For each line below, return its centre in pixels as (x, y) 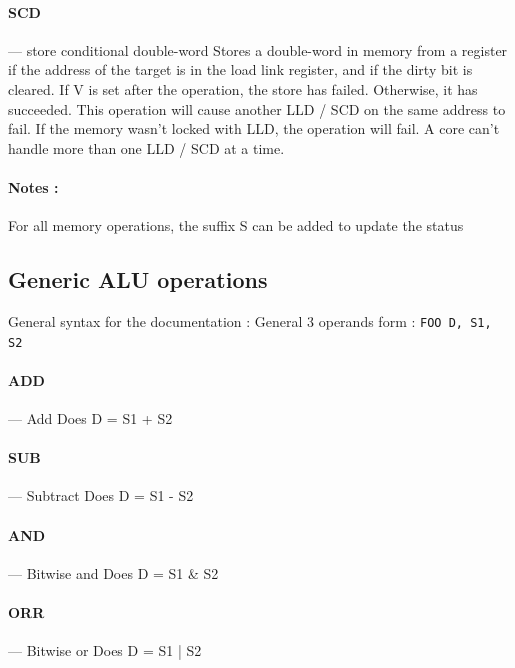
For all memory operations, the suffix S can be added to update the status (236, 225)
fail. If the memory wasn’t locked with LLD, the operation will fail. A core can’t (254, 128)
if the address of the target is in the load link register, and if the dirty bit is (240, 69)
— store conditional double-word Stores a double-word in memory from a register (258, 49)
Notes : (33, 186)
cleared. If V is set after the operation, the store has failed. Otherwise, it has (243, 88)
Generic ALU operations (138, 279)
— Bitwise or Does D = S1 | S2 (105, 650)
